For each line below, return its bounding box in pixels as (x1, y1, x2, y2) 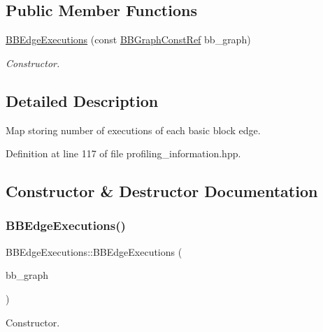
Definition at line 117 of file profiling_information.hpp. (6, 146, 241, 161)
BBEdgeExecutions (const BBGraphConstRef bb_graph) (6, 32, 251, 47)
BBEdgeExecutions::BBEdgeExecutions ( (6, 244, 182, 259)
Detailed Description (6, 89, 159, 111)
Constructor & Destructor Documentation (6, 180, 318, 202)
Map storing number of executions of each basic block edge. (6, 122, 261, 137)
